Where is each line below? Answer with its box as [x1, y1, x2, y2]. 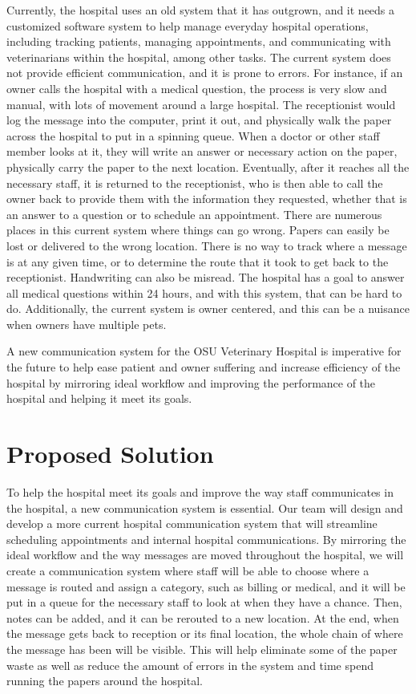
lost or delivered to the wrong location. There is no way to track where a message [6, 237, 407, 254]
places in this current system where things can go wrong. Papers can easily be [6, 221, 390, 238]
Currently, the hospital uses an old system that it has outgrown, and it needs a [6, 2, 395, 18]
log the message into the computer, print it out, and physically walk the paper [6, 112, 392, 128]
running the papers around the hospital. [6, 672, 203, 689]
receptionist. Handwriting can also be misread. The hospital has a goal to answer [6, 269, 405, 286]
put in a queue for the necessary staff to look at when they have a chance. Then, [6, 594, 402, 611]
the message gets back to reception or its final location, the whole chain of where [6, 625, 403, 642]
